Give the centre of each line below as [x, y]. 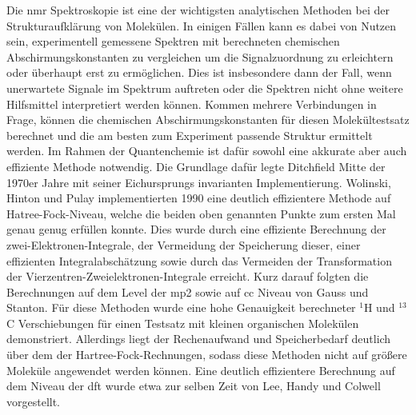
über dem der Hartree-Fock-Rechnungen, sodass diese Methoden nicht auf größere [207, 355]
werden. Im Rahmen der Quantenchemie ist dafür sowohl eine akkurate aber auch [207, 151]
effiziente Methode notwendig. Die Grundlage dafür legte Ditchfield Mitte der [196, 166]
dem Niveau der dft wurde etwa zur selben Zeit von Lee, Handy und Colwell [194, 386]
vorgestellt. [34, 401]
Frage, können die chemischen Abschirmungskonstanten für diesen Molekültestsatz [208, 120]
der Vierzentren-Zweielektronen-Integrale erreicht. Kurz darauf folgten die [188, 276]
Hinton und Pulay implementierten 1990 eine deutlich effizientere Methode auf [199, 198]
